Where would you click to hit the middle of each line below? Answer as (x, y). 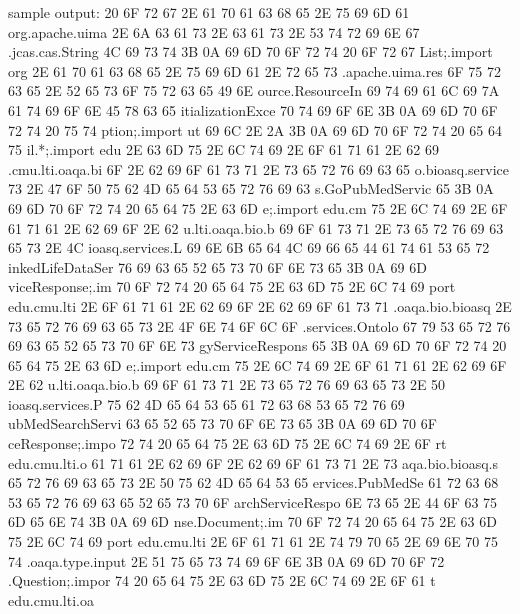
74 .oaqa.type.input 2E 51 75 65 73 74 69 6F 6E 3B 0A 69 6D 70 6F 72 (226, 560)
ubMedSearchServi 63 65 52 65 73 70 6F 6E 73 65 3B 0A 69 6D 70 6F (222, 423)
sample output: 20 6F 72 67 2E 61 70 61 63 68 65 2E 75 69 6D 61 (209, 12)
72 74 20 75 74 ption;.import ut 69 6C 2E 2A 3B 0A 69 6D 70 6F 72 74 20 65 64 (255, 129)
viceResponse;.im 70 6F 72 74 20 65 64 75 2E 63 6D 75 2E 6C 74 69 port (232, 286)
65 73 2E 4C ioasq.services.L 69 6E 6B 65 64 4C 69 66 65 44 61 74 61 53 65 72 (249, 247)
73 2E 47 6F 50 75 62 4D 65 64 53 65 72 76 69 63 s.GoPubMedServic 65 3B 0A (251, 188)
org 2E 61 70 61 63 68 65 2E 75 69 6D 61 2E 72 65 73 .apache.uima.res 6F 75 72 (255, 70)
